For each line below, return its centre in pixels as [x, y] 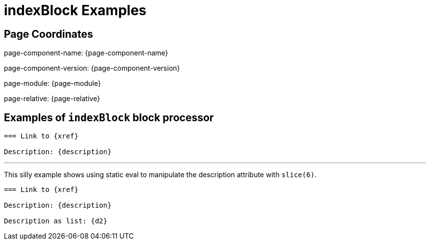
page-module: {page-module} [53, 83]
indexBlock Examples [75, 10]
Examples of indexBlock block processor [109, 117]
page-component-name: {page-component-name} [86, 53]
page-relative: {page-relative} [52, 99]
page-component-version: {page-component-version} [92, 68]
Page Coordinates [49, 34]
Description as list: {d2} [56, 221]
